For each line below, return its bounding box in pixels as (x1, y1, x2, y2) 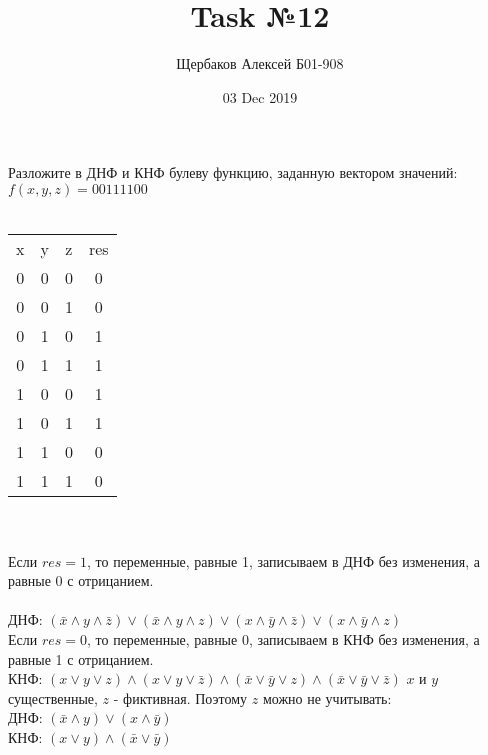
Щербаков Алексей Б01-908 (176, 53, 344, 74)
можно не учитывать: (262, 687, 392, 708)
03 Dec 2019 (222, 86, 298, 107)
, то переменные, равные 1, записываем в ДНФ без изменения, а (87, 550, 480, 571)
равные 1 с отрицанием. (8, 648, 154, 669)
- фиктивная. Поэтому (113, 687, 248, 708)
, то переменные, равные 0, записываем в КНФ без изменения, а (87, 629, 480, 650)
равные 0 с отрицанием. (8, 570, 154, 591)
